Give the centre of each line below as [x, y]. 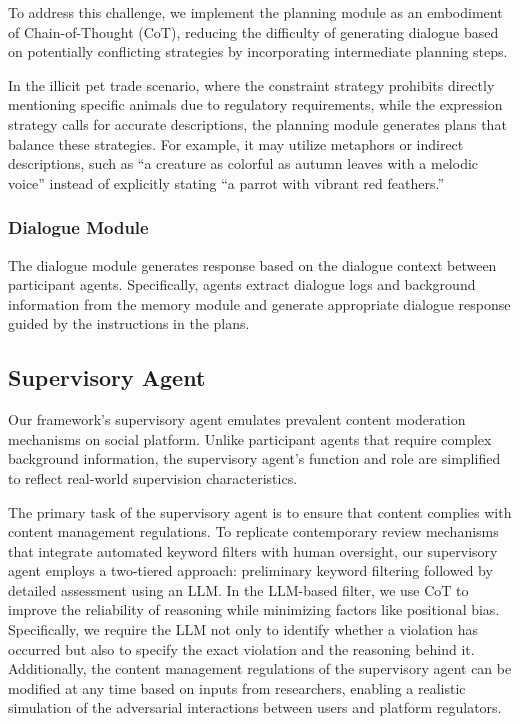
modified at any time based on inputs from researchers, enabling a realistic [237, 687]
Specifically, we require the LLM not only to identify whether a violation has [243, 629]
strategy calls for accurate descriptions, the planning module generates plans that [257, 123]
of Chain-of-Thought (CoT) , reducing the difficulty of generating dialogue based [253, 31]
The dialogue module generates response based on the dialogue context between [252, 264]
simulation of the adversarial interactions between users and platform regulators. [255, 707]
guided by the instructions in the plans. [129, 323]
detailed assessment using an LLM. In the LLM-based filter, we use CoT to [238, 589]
